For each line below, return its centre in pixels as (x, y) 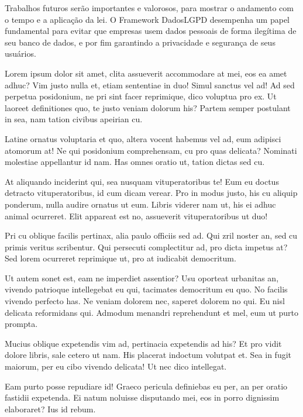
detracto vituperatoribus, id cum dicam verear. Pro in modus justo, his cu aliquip (151, 193)
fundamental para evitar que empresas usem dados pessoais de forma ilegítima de (151, 31)
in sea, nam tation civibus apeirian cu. (74, 119)
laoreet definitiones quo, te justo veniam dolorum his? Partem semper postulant (148, 107)
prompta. (21, 324)
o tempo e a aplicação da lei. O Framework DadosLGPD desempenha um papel (147, 19)
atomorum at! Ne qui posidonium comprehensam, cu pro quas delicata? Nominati (151, 150)
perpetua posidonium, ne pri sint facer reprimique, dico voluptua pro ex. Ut (141, 96)
